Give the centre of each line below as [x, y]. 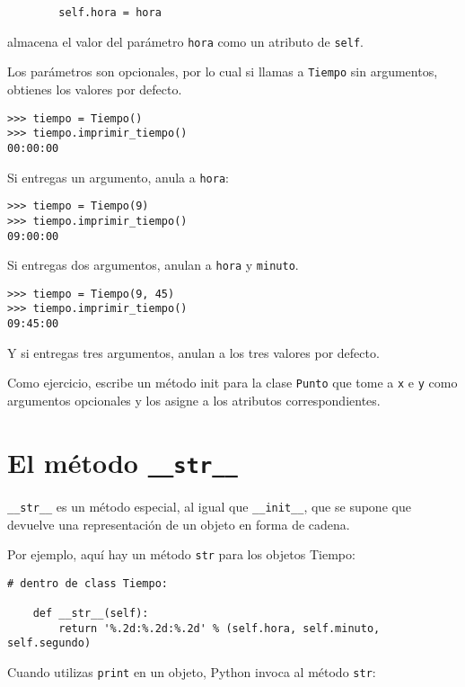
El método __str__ [123, 462]
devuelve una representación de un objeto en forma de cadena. [179, 524]
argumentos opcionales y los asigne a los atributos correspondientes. [194, 401]
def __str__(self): [91, 614]
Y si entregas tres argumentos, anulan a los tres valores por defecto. [193, 352]
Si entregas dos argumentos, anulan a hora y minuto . [153, 265]
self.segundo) [49, 643]
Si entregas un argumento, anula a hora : [118, 177]
